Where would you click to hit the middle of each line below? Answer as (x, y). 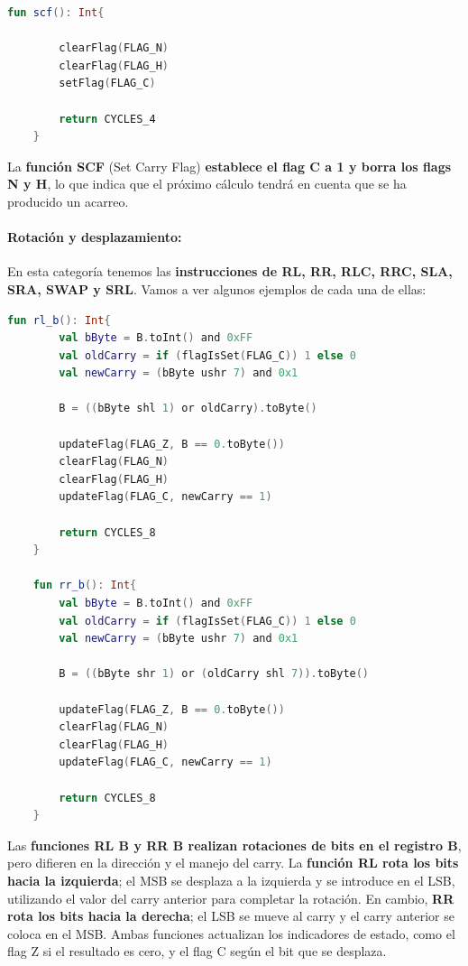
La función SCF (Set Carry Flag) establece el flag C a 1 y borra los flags (229, 166)
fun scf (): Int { (56, 13)
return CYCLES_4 (107, 119)
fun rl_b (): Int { (59, 320)
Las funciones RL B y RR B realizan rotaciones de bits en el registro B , (234, 845)
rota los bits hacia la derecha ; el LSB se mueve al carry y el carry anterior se (231, 916)
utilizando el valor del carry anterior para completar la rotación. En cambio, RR (231, 898)
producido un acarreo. (68, 201)
